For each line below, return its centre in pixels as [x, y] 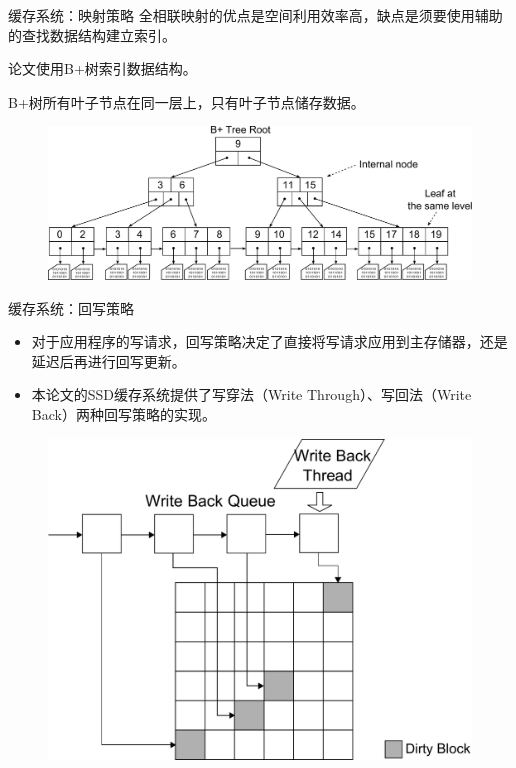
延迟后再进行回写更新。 [108, 360]
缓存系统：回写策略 [71, 307]
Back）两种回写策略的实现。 [123, 413]
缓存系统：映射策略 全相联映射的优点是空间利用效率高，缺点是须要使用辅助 [255, 15]
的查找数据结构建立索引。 [92, 34]
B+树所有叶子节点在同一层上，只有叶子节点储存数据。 [186, 101]
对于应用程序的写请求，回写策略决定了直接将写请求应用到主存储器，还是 [269, 341]
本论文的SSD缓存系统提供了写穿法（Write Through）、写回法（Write [251, 394]
